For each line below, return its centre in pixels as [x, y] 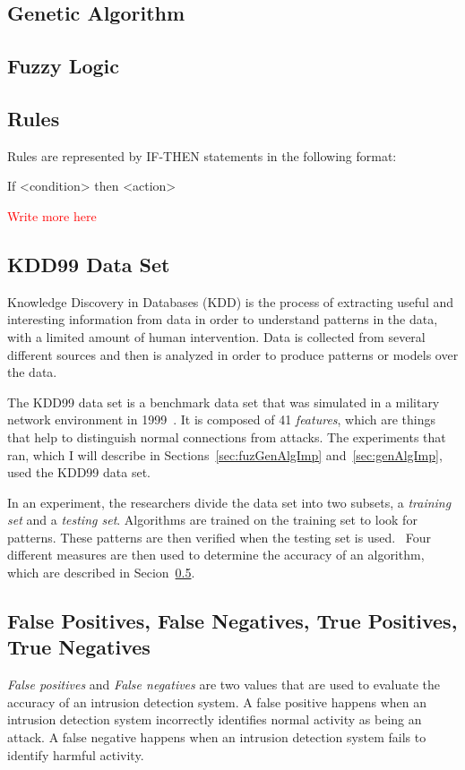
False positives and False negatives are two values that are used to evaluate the [224, 684]
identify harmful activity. [76, 754]
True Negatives [79, 647]
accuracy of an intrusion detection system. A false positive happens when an [217, 702]
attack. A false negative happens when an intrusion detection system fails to [217, 737]
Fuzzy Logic [63, 66]
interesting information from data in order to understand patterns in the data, [223, 319]
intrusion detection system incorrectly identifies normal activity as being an [215, 719]
